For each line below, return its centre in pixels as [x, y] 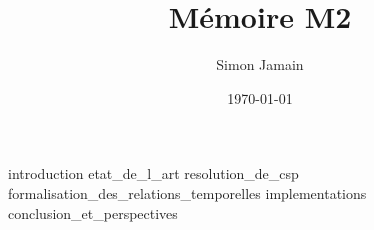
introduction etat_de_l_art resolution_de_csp [153, 173]
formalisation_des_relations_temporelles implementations [187, 192]
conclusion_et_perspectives [93, 212]
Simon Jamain [260, 64]
